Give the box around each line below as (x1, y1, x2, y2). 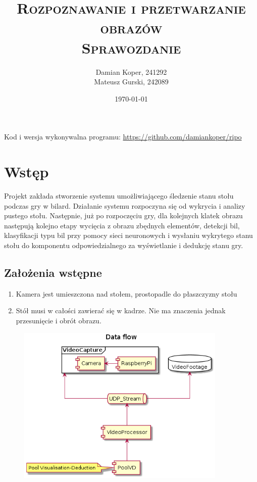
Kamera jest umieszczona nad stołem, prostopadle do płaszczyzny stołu (16, 288, 237, 299)
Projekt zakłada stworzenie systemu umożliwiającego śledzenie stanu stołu (4, 190, 234, 201)
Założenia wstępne (4, 264, 102, 280)
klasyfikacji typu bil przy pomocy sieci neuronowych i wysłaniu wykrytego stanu (4, 230, 253, 240)
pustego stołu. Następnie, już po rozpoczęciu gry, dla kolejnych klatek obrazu (4, 210, 243, 221)
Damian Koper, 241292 (95, 66, 167, 77)
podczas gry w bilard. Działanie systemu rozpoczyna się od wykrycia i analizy (4, 200, 245, 211)
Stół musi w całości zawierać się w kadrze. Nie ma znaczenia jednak (16, 305, 226, 316)
